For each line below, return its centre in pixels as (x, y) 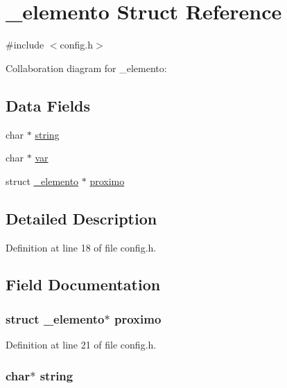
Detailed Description (81, 218)
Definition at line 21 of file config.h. (81, 345)
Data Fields (48, 105)
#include (25, 45)
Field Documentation (83, 284)
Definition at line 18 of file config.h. (81, 247)
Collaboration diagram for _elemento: (86, 68)
